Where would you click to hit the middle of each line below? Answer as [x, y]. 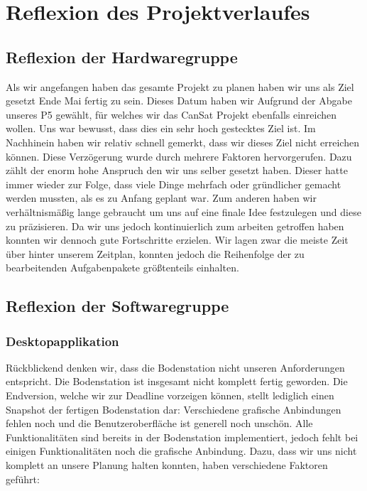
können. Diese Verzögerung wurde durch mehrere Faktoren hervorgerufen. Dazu [179, 156]
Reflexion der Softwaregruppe [117, 306]
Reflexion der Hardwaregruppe [122, 56]
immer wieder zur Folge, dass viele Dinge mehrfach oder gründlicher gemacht [174, 184]
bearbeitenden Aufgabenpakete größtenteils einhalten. [122, 268]
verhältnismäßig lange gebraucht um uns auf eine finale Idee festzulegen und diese [183, 211]
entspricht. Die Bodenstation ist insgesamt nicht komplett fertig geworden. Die [177, 381]
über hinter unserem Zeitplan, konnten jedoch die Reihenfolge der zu [155, 253]
